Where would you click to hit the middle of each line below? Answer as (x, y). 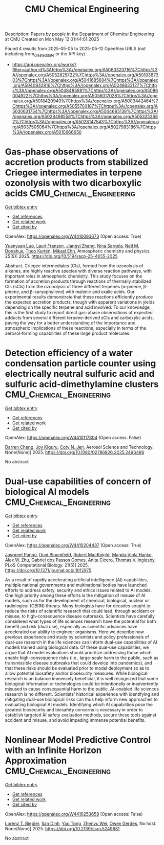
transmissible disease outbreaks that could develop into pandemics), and (79, 663)
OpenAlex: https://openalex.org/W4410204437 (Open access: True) (73, 545)
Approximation (36, 761)
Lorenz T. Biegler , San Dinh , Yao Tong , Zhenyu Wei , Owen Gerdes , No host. (81, 823)
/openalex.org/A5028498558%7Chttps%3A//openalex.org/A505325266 (85, 116)
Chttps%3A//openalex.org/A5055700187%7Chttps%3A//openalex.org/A (85, 106)
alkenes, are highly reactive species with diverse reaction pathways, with (79, 271)
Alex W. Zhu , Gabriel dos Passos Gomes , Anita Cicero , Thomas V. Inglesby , (81, 560)
